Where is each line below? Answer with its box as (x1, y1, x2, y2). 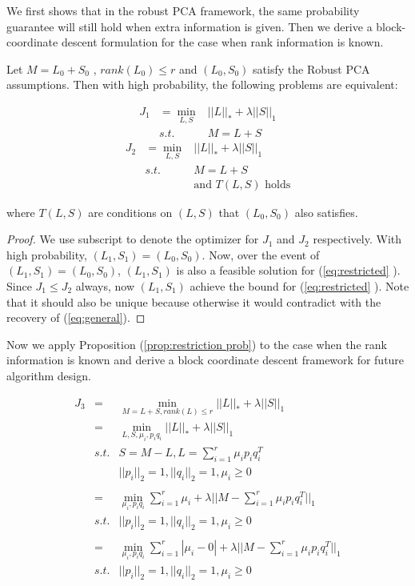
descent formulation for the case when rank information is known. (61, 34, 384, 50)
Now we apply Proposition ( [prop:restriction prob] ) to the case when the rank (6, 335, 387, 352)
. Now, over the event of (202, 246, 320, 263)
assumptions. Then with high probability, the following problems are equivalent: (6, 76, 398, 93)
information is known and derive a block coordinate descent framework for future (6, 351, 405, 368)
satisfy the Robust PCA (253, 60, 370, 77)
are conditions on (88, 203, 173, 220)
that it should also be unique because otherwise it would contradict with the (6, 293, 381, 310)
